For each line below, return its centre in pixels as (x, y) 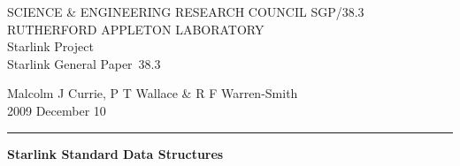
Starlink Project (50, 46)
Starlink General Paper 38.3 (84, 63)
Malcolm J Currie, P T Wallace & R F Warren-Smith (153, 93)
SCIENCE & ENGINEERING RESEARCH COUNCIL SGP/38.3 (186, 11)
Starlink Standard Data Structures (115, 153)
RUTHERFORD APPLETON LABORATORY (136, 29)
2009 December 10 (57, 110)
